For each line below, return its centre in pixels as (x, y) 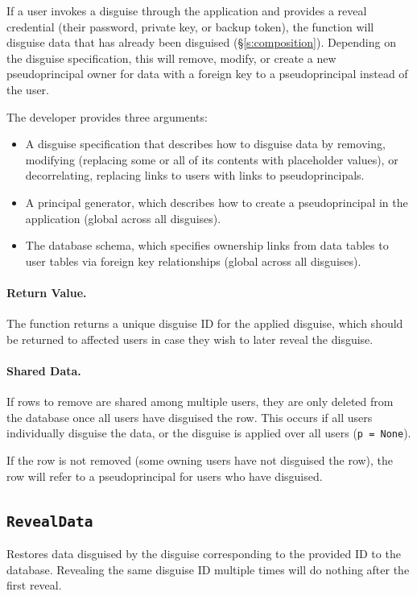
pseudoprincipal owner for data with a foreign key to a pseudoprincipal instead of (207, 74)
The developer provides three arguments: (107, 116)
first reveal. (34, 585)
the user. (28, 89)
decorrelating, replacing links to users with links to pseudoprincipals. (195, 175)
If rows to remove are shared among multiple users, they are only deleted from (200, 401)
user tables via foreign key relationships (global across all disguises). (193, 261)
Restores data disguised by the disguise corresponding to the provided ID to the (204, 553)
